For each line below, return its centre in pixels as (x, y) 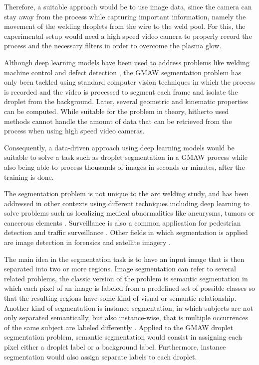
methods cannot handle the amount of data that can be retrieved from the (118, 121)
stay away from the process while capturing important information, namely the (125, 16)
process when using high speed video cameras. (74, 131)
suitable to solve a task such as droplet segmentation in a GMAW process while (126, 157)
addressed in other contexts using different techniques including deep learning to (127, 203)
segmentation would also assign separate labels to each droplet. (101, 356)
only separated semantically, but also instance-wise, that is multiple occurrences (126, 317)
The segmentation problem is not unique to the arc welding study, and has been (127, 193)
